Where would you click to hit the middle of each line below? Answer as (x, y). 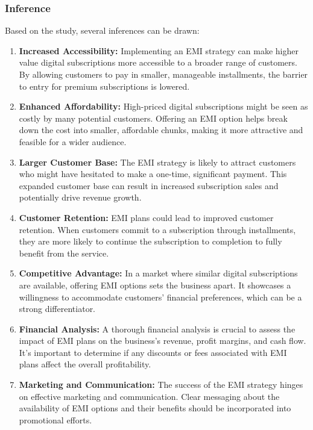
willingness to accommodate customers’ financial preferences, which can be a (160, 297)
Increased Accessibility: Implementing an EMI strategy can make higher (159, 50)
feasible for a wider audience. (73, 141)
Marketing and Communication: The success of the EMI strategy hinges (161, 385)
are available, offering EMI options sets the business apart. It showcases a (155, 285)
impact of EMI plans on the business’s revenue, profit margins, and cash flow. (163, 341)
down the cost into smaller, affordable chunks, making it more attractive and (161, 130)
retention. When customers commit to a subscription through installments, (157, 229)
